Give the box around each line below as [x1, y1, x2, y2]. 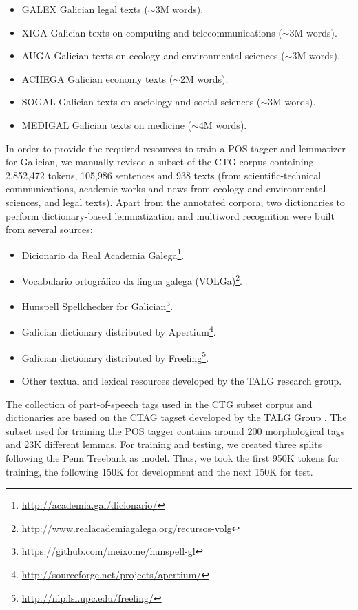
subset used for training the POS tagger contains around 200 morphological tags [6, 423, 345, 438]
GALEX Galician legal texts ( [21, 2, 148, 16]
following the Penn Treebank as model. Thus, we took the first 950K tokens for [6, 450, 339, 465]
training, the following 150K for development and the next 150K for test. [6, 464, 313, 478]
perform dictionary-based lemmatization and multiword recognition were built [6, 208, 335, 223]
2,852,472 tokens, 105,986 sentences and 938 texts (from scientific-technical [6, 167, 322, 182]
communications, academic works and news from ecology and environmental [6, 181, 326, 196]
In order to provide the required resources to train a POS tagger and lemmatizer [6, 141, 346, 155]
